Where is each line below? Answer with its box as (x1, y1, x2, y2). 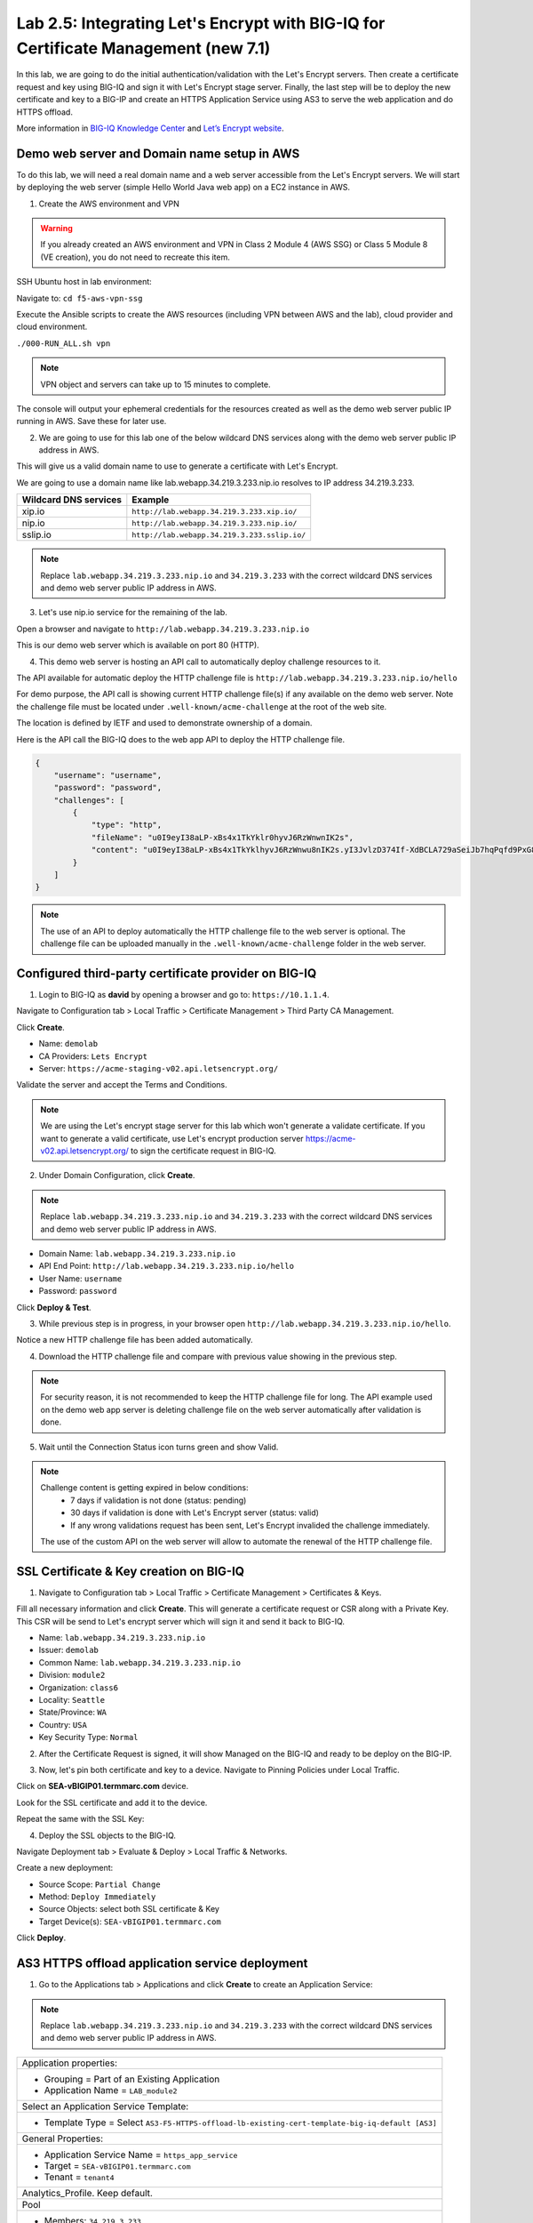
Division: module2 (38, 1670, 106, 1681)
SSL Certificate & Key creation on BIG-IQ (16, 1563, 244, 1578)
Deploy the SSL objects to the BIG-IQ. (38, 1830, 177, 1841)
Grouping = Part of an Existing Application (44, 2073, 220, 2085)
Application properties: (21, 2057, 118, 2069)
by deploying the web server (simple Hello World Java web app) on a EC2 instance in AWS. (16, 182, 351, 193)
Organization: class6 (38, 1681, 119, 1693)
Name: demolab (38, 1039, 98, 1049)
